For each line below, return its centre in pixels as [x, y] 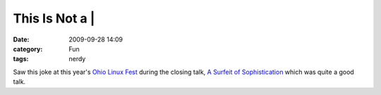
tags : [21, 59]
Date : [21, 39]
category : [28, 49]
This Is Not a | [54, 18]
